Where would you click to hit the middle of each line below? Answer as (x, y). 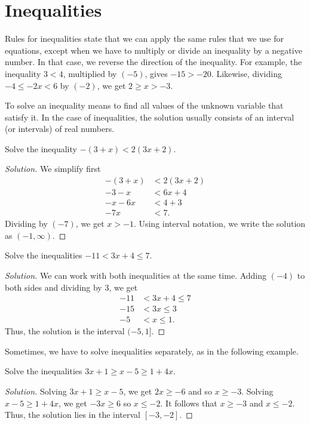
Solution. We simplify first (53, 169)
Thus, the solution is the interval (65, 331)
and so (200, 391)
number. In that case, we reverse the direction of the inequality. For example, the (154, 62)
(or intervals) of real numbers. (60, 129)
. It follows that (189, 403)
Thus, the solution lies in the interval (73, 415)
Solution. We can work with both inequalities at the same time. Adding (136, 275)
